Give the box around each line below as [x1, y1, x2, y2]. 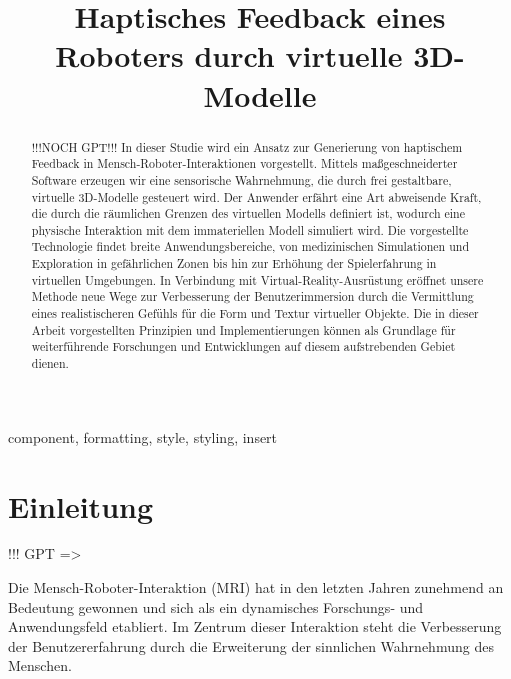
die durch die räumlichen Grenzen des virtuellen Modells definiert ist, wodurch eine [31, 205, 465, 222]
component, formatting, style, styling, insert [8, 426, 278, 447]
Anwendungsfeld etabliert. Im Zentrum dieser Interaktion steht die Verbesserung [8, 616, 502, 637]
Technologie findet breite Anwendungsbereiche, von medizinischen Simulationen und [31, 238, 470, 255]
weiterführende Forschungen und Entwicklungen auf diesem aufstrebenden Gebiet [31, 338, 456, 355]
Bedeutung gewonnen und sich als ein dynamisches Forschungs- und [8, 596, 424, 617]
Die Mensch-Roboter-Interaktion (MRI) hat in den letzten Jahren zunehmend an [8, 577, 504, 598]
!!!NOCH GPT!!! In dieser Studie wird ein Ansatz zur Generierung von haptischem [31, 138, 463, 155]
